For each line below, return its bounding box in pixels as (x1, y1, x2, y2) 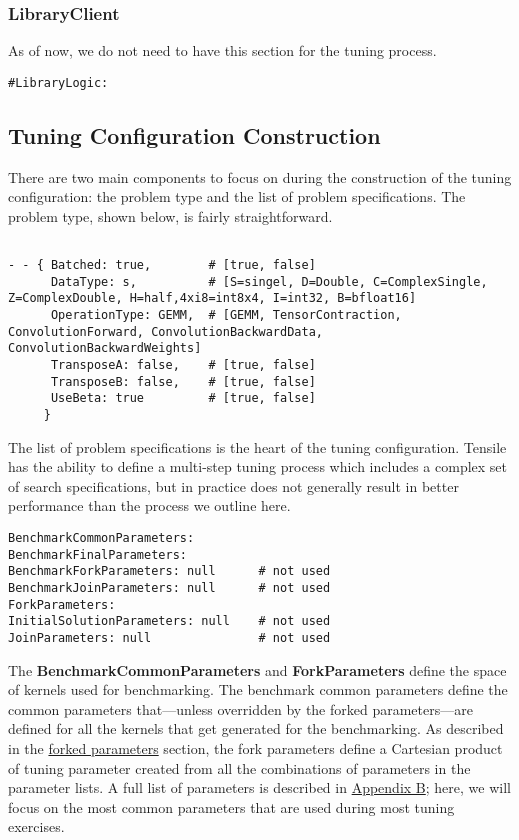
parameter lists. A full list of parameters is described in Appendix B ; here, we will (8, 777, 511, 798)
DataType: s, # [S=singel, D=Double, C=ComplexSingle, (50, 274, 488, 289)
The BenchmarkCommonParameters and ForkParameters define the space (8, 659, 507, 680)
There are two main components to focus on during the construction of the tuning (8, 166, 512, 187)
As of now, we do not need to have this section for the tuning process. (8, 40, 437, 61)
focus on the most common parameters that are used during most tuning (8, 796, 455, 817)
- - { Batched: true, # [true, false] (8, 258, 316, 273)
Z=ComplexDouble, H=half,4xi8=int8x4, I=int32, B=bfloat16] (8, 291, 417, 306)
